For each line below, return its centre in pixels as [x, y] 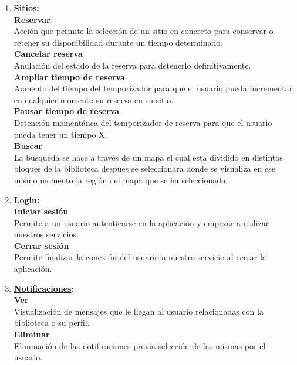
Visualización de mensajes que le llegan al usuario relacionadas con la [139, 311]
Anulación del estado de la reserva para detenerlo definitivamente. [132, 65]
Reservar [32, 19]
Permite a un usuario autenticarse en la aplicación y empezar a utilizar [141, 222]
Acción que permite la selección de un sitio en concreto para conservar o [144, 31]
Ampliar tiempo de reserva [69, 76]
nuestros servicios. [46, 234]
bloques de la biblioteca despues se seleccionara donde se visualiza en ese [144, 168]
